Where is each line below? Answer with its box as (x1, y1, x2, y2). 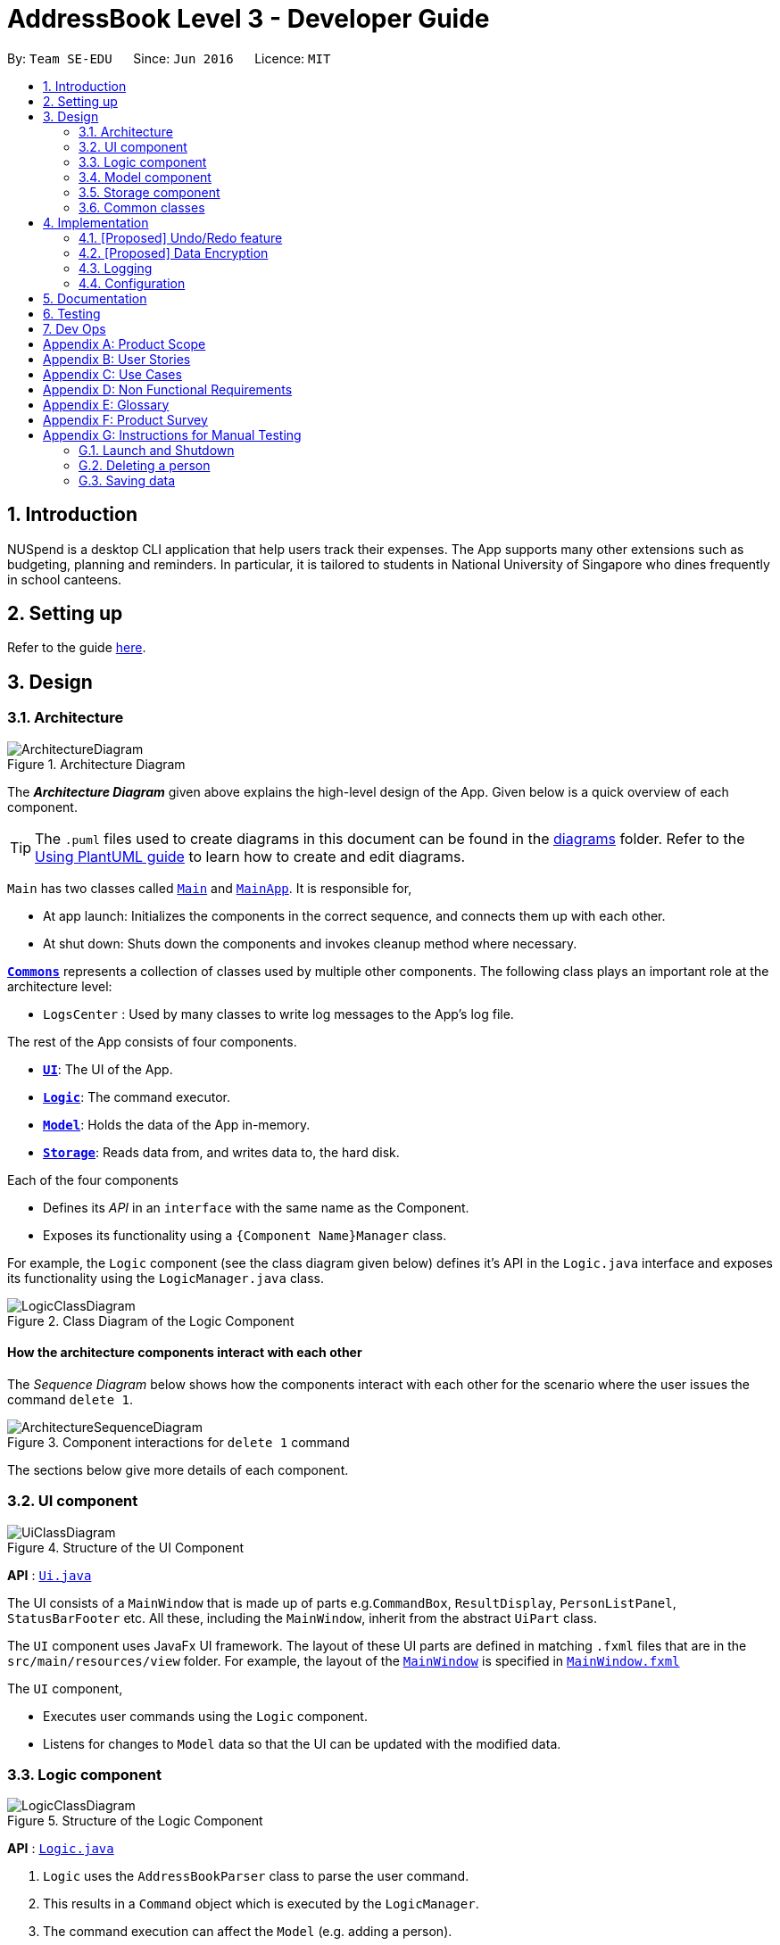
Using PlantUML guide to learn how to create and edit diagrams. (35, 847, 465, 865)
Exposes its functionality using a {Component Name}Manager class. (43, 1227, 447, 1243)
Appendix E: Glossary (43, 396, 170, 412)
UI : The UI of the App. (43, 1061, 173, 1077)
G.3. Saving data (79, 472, 176, 488)
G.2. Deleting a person (79, 457, 211, 473)
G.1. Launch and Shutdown (79, 442, 235, 458)
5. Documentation (43, 290, 147, 306)
